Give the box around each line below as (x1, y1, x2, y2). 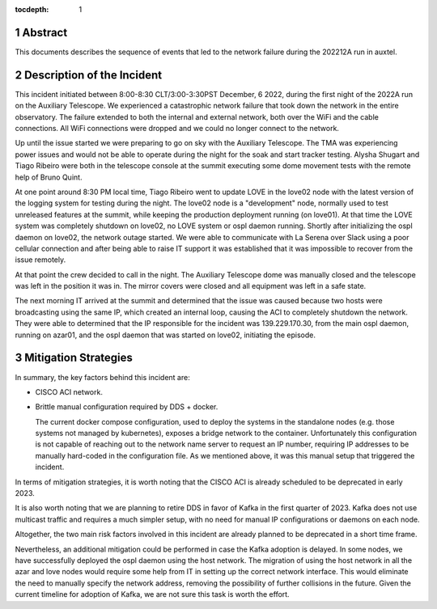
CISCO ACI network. (35, 387, 103, 396)
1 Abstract (15, 25, 68, 40)
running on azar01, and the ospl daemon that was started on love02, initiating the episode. (15, 330, 316, 340)
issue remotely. (15, 255, 66, 264)
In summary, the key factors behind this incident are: (15, 372, 190, 382)
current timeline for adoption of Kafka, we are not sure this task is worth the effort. (15, 590, 291, 599)
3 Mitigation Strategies (15, 351, 134, 365)
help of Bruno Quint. (15, 172, 83, 182)
